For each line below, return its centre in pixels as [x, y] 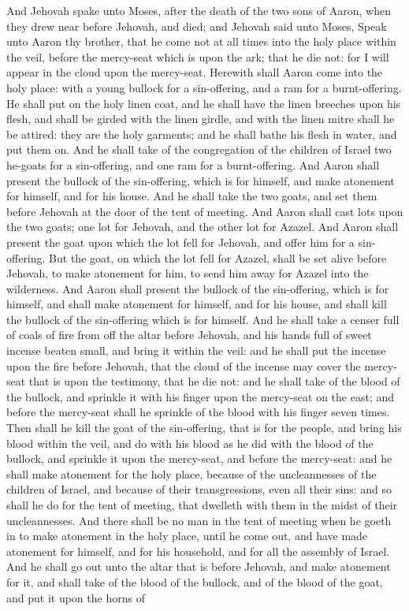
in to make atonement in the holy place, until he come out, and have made [187, 536]
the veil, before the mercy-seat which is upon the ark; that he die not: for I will [198, 56]
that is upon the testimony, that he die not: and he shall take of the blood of [214, 381]
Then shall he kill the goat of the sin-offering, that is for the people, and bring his [204, 428]
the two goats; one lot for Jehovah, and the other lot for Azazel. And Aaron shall [203, 227]
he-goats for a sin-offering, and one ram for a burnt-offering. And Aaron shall [193, 164]
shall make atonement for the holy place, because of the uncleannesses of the [191, 473]
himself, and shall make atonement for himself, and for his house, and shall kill [197, 304]
